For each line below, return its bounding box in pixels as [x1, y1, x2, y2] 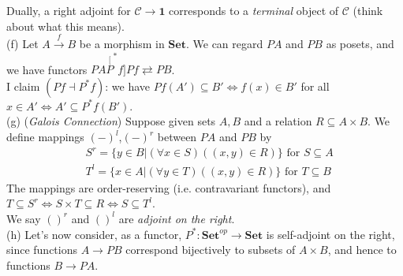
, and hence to [327, 241, 397, 258]
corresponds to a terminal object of [169, 2, 339, 18]
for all [300, 77, 330, 94]
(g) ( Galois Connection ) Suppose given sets [6, 113, 216, 129]
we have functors [6, 61, 88, 77]
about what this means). [6, 17, 125, 34]
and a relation [244, 113, 312, 129]
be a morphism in [79, 35, 165, 51]
